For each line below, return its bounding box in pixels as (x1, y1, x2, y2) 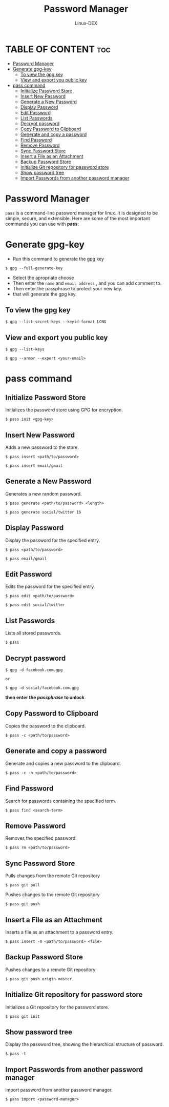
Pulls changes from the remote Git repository (5, 873, 100, 879)
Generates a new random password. (5, 490, 82, 497)
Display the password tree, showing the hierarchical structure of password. (5, 1041, 164, 1047)
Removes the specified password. (5, 835, 77, 841)
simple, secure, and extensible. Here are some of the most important (5, 215, 150, 221)
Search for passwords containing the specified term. (5, 798, 116, 804)
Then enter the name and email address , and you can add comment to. (12, 280, 162, 286)
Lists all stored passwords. (5, 630, 61, 636)
